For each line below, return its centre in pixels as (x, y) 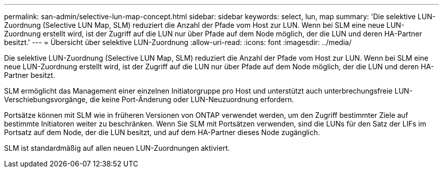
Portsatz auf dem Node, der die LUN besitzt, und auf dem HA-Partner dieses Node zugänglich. (162, 132)
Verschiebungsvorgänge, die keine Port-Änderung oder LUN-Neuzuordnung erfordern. (149, 99)
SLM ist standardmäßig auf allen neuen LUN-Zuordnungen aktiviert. (117, 148)
